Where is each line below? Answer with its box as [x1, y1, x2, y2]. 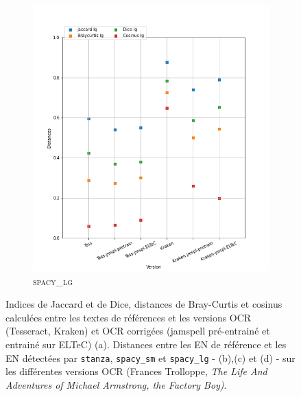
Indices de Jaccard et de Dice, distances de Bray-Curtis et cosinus [5, 297, 282, 311]
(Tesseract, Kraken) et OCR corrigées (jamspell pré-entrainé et [5, 324, 270, 338]
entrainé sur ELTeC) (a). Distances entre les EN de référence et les [5, 337, 287, 351]
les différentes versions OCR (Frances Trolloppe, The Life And [5, 364, 267, 378]
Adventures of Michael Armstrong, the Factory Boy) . [5, 377, 227, 392]
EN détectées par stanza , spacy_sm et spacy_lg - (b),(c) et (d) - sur [5, 350, 296, 365]
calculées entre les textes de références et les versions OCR [5, 310, 252, 324]
